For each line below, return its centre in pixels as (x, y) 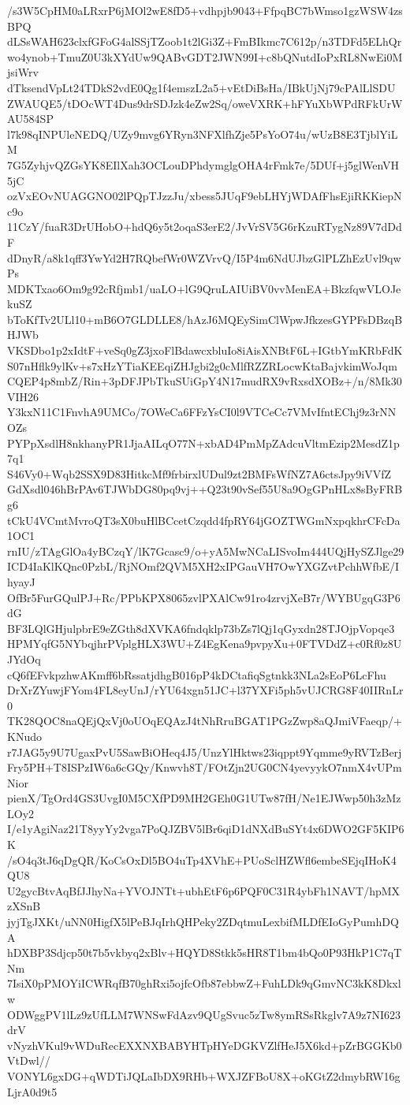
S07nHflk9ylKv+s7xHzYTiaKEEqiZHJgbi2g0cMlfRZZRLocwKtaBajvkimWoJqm (202, 365)
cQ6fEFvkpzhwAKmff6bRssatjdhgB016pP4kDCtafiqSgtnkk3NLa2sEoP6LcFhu (197, 674)
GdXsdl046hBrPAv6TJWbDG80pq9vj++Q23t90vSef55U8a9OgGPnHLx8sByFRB (205, 489)
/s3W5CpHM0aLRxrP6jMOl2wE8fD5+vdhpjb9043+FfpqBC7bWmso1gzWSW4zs (205, 10)
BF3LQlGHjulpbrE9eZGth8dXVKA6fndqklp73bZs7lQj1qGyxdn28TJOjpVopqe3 (201, 628)
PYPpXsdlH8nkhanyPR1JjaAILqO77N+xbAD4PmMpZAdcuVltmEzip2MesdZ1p (203, 443)
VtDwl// (29, 1060)
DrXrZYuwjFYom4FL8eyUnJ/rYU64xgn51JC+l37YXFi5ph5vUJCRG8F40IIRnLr (205, 690)
